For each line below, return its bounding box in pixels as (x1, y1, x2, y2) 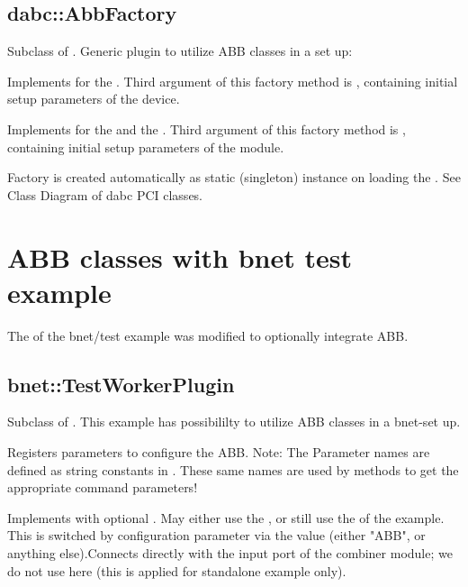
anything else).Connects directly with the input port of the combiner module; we (7, 544, 453, 563)
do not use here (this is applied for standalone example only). (7, 561, 346, 580)
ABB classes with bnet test (7, 238, 352, 275)
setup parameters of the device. (7, 89, 180, 108)
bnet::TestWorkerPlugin (7, 370, 235, 398)
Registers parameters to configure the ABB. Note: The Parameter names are (7, 443, 430, 462)
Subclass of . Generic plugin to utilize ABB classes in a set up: (7, 41, 353, 60)
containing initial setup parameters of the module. (7, 137, 284, 156)
